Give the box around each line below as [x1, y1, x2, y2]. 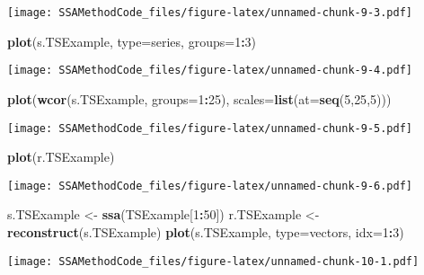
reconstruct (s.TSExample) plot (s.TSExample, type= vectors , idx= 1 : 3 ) [7, 223, 404, 241]
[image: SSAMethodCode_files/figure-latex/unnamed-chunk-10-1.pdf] [7, 254, 420, 268]
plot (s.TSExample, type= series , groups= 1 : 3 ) [7, 31, 257, 50]
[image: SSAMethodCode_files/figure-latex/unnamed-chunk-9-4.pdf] [7, 64, 413, 77]
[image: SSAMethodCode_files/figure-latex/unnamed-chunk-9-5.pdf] [7, 121, 413, 135]
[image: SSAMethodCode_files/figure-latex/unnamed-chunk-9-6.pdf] [7, 179, 413, 192]
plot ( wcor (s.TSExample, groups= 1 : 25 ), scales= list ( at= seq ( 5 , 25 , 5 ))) [7, 89, 392, 108]
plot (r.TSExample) [7, 147, 115, 166]
